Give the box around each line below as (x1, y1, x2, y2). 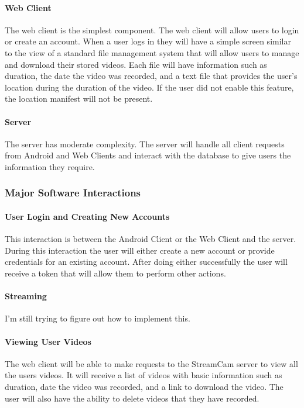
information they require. (5, 160, 95, 172)
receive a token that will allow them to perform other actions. (5, 267, 226, 279)
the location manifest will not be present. (5, 92, 153, 105)
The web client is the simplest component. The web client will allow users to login (5, 23, 299, 36)
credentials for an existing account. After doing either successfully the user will (5, 255, 288, 268)
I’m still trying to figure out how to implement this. (5, 312, 190, 324)
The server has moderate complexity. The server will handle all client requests (5, 137, 285, 150)
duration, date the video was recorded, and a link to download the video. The (5, 380, 283, 392)
